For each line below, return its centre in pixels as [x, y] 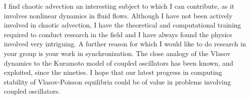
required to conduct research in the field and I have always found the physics [118, 34]
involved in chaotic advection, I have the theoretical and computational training [123, 25]
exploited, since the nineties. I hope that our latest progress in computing [113, 72]
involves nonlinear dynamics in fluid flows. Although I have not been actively [118, 15]
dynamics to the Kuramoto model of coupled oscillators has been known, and [119, 63]
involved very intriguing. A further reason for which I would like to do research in [125, 44]
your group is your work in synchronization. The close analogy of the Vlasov [117, 53]
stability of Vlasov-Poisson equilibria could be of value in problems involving [117, 81]
